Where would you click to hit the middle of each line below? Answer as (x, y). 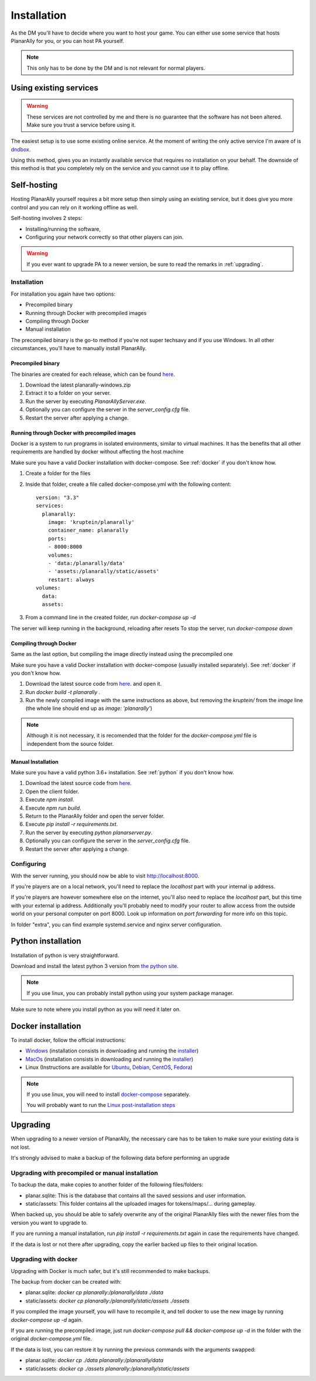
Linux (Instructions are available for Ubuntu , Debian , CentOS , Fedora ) (109, 1067)
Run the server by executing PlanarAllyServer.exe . (86, 401)
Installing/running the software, (63, 229)
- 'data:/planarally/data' (87, 563)
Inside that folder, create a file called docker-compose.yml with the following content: (128, 484)
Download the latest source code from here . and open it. (94, 684)
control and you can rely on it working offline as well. (75, 207)
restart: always (71, 580)
